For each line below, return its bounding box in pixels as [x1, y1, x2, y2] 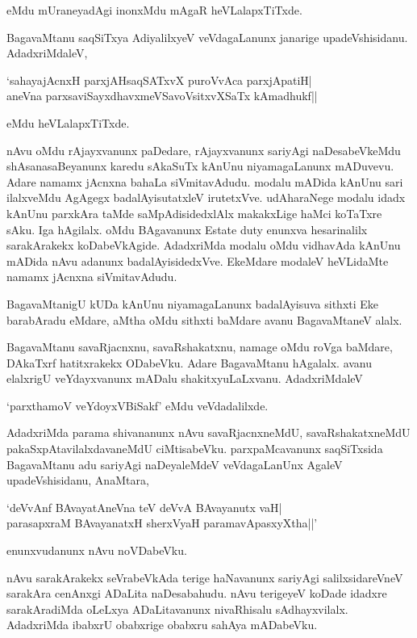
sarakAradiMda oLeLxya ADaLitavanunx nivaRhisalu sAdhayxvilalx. [6, 600, 348, 617]
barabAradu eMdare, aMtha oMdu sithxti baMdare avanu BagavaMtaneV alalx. [6, 311, 402, 328]
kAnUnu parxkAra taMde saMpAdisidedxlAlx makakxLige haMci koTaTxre [6, 204, 382, 221]
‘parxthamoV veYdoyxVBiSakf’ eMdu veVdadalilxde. [6, 397, 269, 413]
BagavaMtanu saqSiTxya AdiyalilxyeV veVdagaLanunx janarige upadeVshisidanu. [6, 28, 408, 45]
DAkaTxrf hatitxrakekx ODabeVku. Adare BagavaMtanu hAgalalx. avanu [6, 354, 373, 371]
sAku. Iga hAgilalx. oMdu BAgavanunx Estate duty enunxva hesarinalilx [6, 220, 368, 237]
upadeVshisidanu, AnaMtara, [6, 472, 149, 489]
